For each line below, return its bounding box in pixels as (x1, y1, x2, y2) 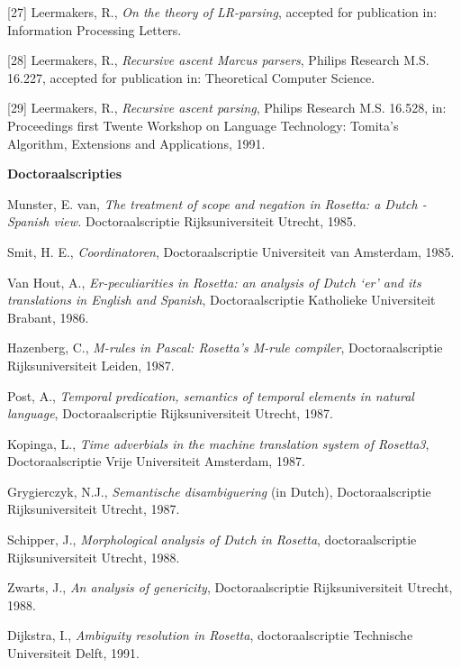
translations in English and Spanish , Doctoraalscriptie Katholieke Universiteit (7, 290, 436, 309)
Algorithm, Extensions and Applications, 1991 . (7, 133, 266, 152)
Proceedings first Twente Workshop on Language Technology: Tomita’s (7, 115, 399, 134)
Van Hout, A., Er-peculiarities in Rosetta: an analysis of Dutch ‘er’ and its (7, 272, 421, 291)
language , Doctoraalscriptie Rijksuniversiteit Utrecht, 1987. (7, 404, 333, 423)
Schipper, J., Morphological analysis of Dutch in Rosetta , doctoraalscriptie (7, 530, 417, 549)
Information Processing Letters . (7, 20, 182, 39)
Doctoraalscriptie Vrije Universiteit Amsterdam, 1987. (7, 452, 305, 471)
